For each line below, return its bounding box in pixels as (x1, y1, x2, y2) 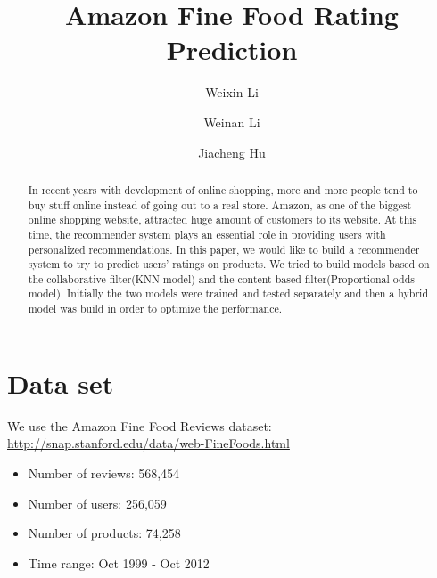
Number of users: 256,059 (28, 493, 167, 512)
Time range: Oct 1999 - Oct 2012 (28, 553, 210, 572)
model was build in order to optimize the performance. (28, 301, 283, 316)
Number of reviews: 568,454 (28, 463, 180, 482)
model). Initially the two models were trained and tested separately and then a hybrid (28, 286, 429, 301)
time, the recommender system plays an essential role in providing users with (28, 226, 386, 241)
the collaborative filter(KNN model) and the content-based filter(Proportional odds (28, 271, 415, 286)
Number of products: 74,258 (28, 524, 181, 542)
